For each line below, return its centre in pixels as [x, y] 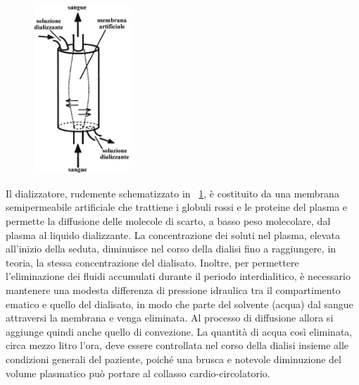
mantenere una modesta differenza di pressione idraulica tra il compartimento [173, 290]
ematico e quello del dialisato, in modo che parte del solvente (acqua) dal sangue [179, 304]
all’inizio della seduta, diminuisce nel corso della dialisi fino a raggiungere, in [171, 249]
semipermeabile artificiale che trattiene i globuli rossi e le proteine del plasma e [177, 207]
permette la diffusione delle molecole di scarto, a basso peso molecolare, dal [168, 221]
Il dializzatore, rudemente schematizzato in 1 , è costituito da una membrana [172, 193]
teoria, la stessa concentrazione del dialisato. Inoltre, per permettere [152, 262]
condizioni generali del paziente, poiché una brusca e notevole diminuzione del [174, 359]
